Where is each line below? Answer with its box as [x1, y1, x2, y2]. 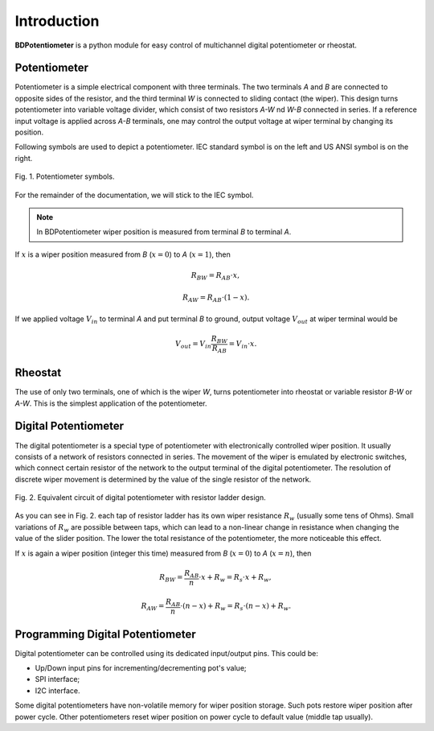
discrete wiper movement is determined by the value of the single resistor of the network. [14, 474, 312, 484]
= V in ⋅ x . [228, 339, 257, 350]
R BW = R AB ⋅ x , [190, 271, 240, 282]
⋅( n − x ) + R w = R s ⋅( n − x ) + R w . [179, 601, 292, 613]
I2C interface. [35, 685, 80, 696]
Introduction [14, 12, 100, 30]
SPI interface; [35, 675, 80, 684]
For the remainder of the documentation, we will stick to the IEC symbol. [14, 190, 254, 200]
